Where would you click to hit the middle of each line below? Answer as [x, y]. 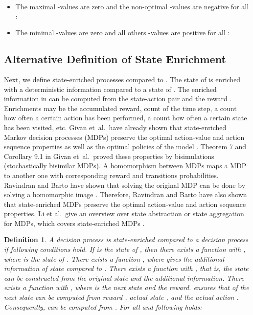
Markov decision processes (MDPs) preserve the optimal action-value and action [124, 137]
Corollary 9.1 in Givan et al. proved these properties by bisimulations [109, 156]
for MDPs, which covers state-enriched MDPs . [74, 223]
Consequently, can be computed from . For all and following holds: [103, 306]
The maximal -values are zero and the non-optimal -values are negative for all [132, 6]
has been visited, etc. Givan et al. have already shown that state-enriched [115, 127]
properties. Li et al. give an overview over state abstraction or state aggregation [124, 214]
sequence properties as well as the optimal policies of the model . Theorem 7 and [125, 146]
